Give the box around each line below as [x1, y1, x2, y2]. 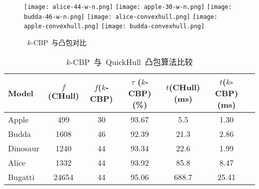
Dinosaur [8, 142, 40, 154]
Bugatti [8, 171, 35, 183]
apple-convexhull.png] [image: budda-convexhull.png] [24, 23, 205, 30]
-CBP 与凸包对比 [31, 37, 87, 47]
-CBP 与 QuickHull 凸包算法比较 [70, 56, 193, 67]
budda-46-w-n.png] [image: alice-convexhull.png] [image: [24, 13, 218, 20]
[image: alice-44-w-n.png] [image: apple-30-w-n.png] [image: [24, 3, 232, 10]
